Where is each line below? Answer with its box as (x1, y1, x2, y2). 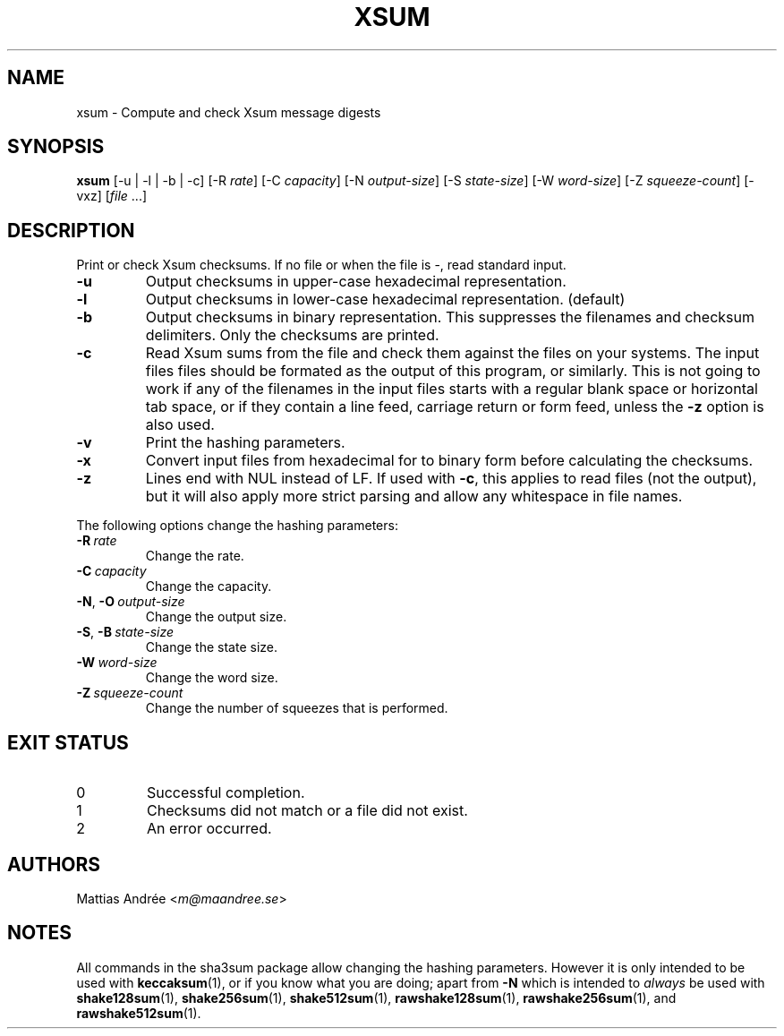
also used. (145, 415, 215, 434)
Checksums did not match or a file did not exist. (146, 801, 468, 820)
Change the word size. (145, 670, 278, 686)
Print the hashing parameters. (145, 433, 345, 452)
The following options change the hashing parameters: (76, 518, 398, 534)
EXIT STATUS (7, 731, 129, 754)
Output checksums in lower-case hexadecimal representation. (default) (145, 290, 626, 309)
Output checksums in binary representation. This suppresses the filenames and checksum (145, 308, 754, 327)
